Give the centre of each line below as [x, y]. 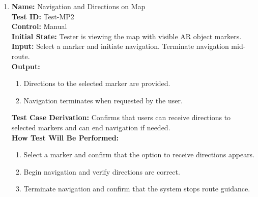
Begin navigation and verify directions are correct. [102, 171]
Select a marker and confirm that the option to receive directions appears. [139, 154]
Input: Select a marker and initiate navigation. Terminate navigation [120, 46]
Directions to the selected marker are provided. [97, 83]
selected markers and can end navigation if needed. [91, 127]
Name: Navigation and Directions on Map [78, 6]
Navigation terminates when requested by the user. [103, 100]
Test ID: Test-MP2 [43, 16]
